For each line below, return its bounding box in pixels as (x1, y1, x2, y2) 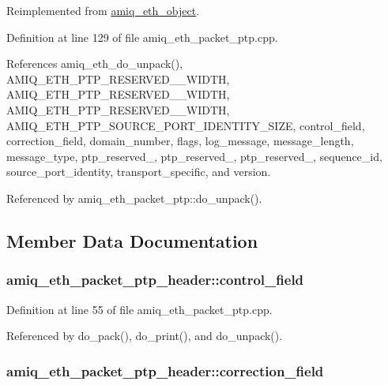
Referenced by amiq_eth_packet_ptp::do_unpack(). (6, 189, 262, 206)
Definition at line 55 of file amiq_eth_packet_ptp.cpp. (6, 301, 273, 317)
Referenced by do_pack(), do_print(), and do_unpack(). (6, 327, 283, 344)
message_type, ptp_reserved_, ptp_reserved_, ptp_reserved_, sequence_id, (6, 148, 382, 164)
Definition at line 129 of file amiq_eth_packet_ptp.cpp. (6, 28, 278, 45)
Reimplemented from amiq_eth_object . (6, 2, 200, 18)
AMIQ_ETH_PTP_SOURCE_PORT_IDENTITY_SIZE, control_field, (6, 117, 365, 133)
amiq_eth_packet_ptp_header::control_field (6, 270, 304, 290)
